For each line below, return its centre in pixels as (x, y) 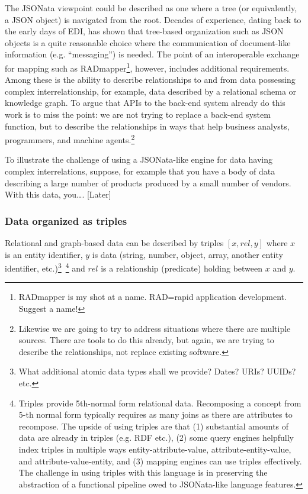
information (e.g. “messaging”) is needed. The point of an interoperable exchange (152, 54)
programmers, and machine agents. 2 (70, 139)
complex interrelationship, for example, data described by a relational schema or (151, 91)
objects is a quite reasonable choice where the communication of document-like (148, 42)
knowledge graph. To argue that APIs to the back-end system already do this (145, 103)
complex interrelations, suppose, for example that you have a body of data (140, 171)
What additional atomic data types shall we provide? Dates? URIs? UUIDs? (157, 371)
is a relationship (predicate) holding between (182, 268)
